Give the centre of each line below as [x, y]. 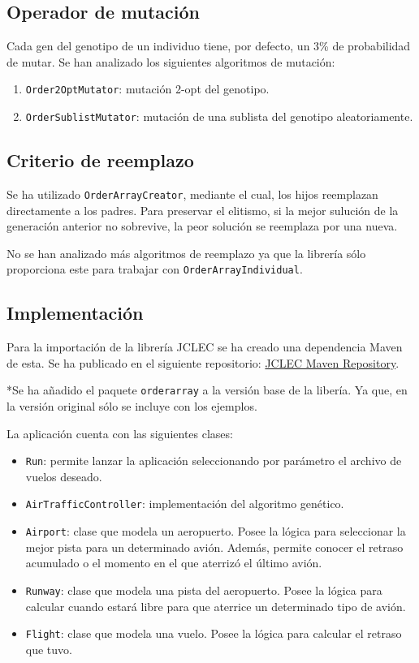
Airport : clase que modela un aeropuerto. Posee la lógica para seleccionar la [216, 531]
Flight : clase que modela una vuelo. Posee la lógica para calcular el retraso [214, 633]
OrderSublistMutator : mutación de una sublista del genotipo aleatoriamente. [219, 116]
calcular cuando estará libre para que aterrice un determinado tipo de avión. [216, 606]
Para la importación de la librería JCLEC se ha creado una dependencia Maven [205, 347]
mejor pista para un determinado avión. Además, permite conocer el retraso [214, 547]
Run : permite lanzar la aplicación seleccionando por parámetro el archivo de [214, 461]
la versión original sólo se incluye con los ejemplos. [132, 406]
